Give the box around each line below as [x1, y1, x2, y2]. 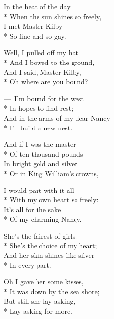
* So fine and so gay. [4, 30, 66, 41]
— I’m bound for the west [4, 93, 84, 103]
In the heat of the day [4, 1, 71, 11]
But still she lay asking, [4, 296, 76, 306]
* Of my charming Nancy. [4, 214, 82, 224]
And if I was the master [4, 139, 76, 149]
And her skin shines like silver [4, 250, 95, 260]
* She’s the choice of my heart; [4, 240, 97, 251]
